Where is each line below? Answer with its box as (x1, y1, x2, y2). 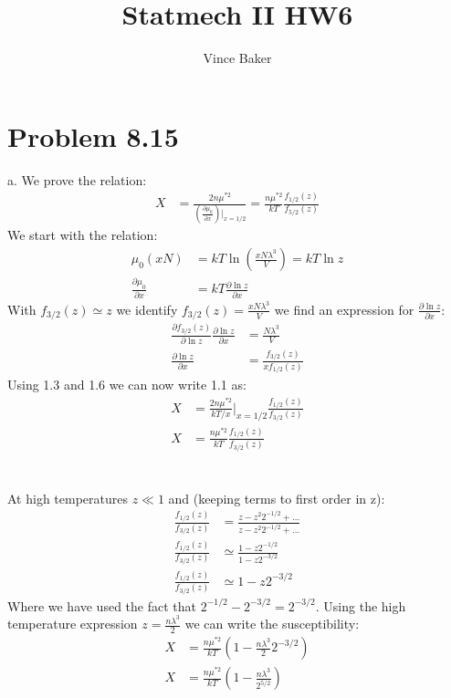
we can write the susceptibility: (184, 614, 360, 633)
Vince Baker (203, 48, 272, 68)
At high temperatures (7, 488, 128, 507)
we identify (116, 299, 178, 318)
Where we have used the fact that (7, 596, 196, 615)
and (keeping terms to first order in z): (168, 488, 385, 507)
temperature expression (7, 614, 138, 633)
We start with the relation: (7, 225, 158, 245)
